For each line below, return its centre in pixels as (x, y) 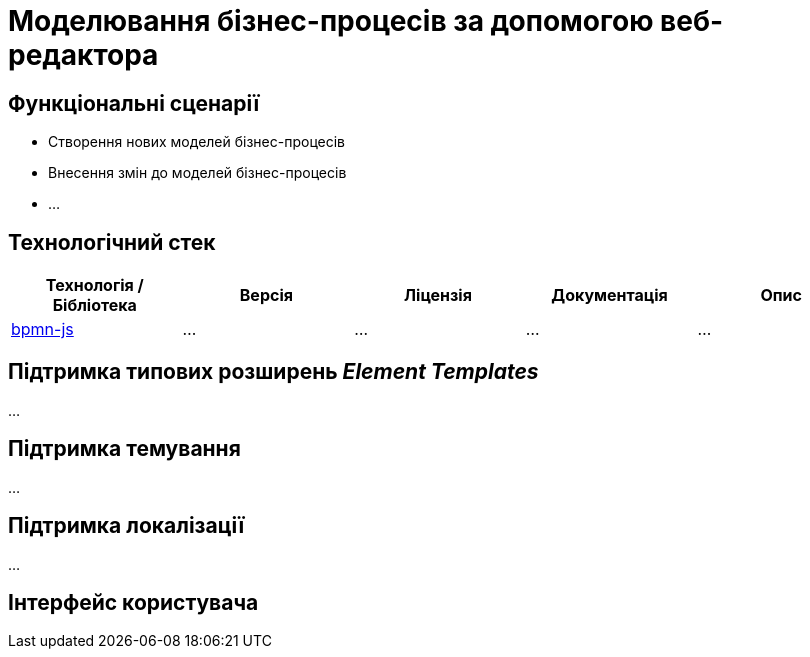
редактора (83, 55)
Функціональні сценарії (134, 103)
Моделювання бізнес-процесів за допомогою (331, 21)
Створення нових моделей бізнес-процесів (196, 142)
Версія (266, 295)
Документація (609, 295)
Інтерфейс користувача (133, 602)
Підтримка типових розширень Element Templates (273, 372)
